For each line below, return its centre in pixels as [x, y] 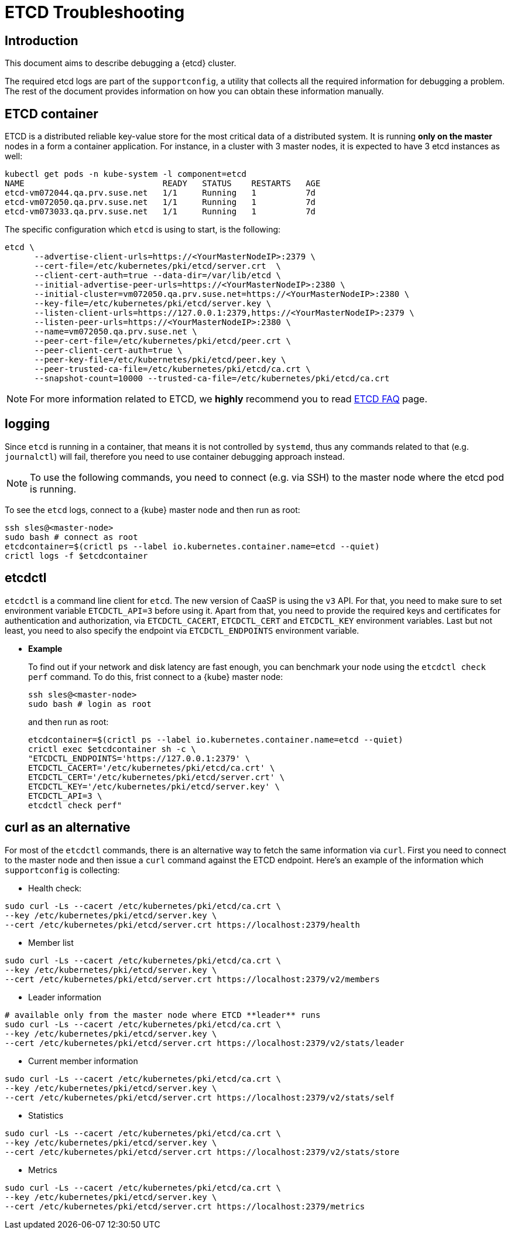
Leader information [65, 997]
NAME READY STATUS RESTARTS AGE [163, 184]
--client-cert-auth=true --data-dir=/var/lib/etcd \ [158, 276]
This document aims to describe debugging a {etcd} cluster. [121, 63]
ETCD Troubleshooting [95, 12]
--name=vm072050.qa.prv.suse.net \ [116, 332]
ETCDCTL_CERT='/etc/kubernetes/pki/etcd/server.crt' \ [157, 777]
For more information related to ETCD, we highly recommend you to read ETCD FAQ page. [229, 399]
